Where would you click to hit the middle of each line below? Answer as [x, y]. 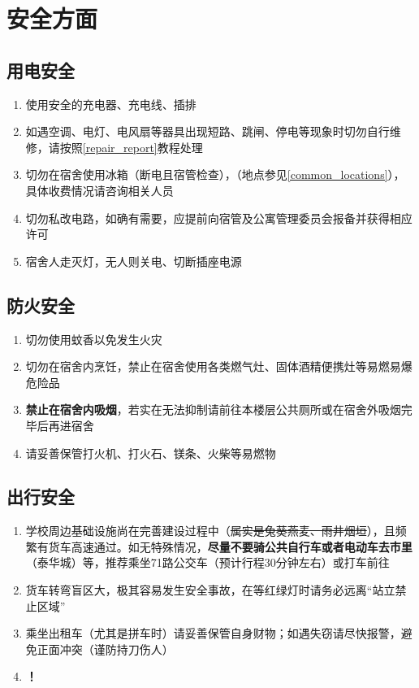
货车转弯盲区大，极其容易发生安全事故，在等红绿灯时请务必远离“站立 [210, 590]
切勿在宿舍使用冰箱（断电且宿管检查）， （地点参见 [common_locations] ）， [215, 174]
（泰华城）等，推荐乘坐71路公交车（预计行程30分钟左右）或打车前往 [207, 562]
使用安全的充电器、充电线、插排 [111, 104]
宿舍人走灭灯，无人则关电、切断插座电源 [134, 261]
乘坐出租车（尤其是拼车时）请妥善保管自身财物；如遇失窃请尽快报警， [213, 633]
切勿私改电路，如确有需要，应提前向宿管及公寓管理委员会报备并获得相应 [219, 218]
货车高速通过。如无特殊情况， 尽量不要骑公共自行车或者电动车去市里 [230, 546]
